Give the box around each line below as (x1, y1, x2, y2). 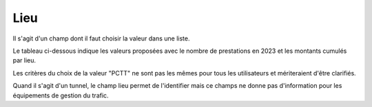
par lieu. (12, 56, 37, 64)
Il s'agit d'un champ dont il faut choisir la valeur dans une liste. (12, 34, 190, 43)
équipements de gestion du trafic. (12, 91, 110, 99)
